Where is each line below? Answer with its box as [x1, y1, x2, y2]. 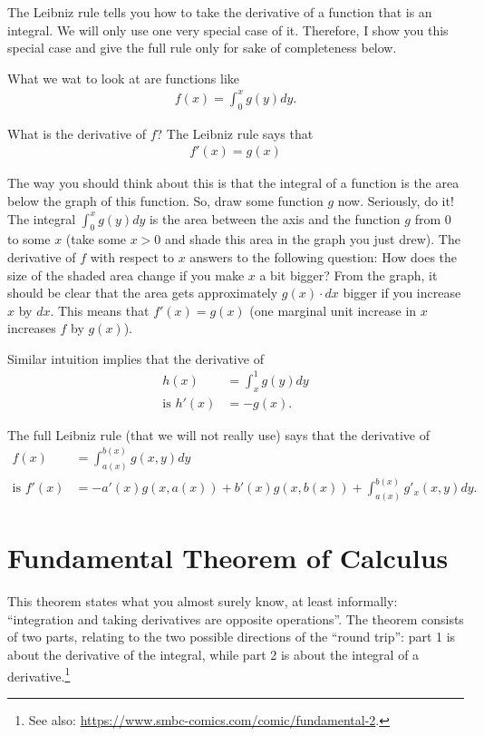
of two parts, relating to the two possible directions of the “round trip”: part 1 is [7, 627, 456, 646]
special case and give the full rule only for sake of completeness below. [7, 38, 397, 57]
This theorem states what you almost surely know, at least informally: [7, 592, 398, 611]
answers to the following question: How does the [189, 247, 458, 266]
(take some [65, 230, 127, 249]
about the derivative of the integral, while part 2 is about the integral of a [7, 644, 420, 663]
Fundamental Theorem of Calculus [7, 539, 449, 576]
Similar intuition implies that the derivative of [7, 348, 264, 368]
